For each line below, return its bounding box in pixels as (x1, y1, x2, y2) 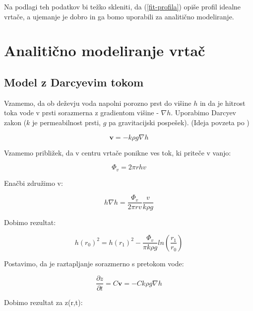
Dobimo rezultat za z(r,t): (4, 297, 83, 307)
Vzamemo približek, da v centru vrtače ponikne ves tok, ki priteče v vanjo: (4, 147, 231, 157)
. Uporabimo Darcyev (171, 107, 237, 118)
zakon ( (4, 117, 27, 127)
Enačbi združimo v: (4, 177, 63, 188)
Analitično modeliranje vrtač (4, 40, 205, 61)
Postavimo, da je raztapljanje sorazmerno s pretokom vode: (4, 258, 184, 268)
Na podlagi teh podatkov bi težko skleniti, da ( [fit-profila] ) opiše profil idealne (4, 1, 241, 11)
